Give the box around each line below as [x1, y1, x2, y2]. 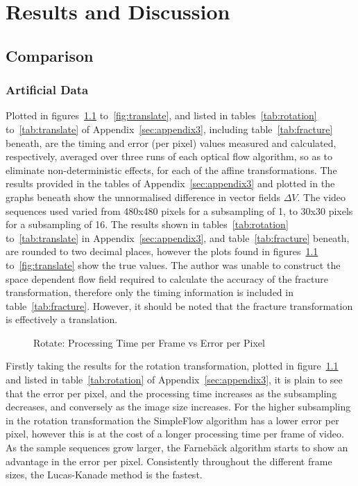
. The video [297, 189, 346, 204]
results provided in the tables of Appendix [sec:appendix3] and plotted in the [6, 176, 335, 191]
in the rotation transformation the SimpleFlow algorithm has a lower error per [6, 413, 339, 427]
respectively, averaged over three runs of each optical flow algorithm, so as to [6, 149, 333, 164]
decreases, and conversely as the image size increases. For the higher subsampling [6, 399, 351, 414]
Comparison [6, 44, 94, 66]
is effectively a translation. [6, 312, 118, 327]
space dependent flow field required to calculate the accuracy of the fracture [6, 271, 328, 286]
